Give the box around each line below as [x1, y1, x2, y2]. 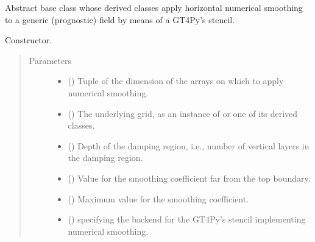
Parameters [29, 54, 71, 66]
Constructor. [5, 34, 52, 46]
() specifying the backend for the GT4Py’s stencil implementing [68, 213, 306, 226]
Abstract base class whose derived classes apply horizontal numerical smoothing [5, 1, 303, 13]
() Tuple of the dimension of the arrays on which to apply [68, 74, 284, 87]
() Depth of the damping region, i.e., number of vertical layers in [68, 139, 310, 152]
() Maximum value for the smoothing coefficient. [68, 192, 249, 205]
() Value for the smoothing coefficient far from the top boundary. [68, 171, 311, 184]
